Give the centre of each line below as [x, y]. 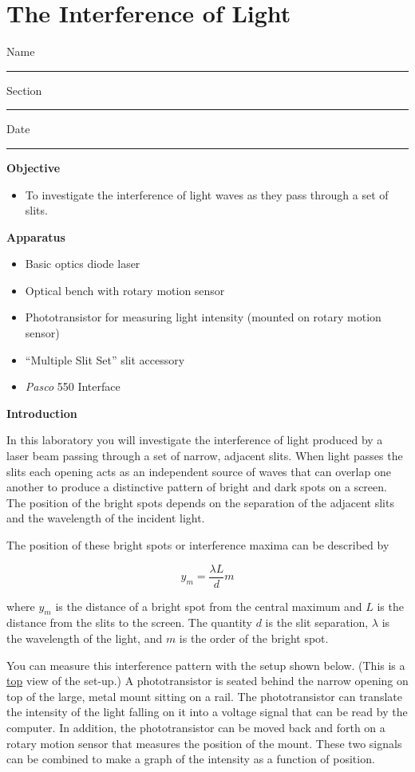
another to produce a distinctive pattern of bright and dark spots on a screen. [197, 487]
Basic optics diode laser [83, 264]
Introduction [42, 413]
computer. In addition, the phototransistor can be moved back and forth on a [196, 728]
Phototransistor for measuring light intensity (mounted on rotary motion [203, 317]
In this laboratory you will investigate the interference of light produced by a [195, 440]
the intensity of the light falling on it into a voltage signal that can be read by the [207, 712]
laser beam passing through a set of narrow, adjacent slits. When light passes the [205, 456]
